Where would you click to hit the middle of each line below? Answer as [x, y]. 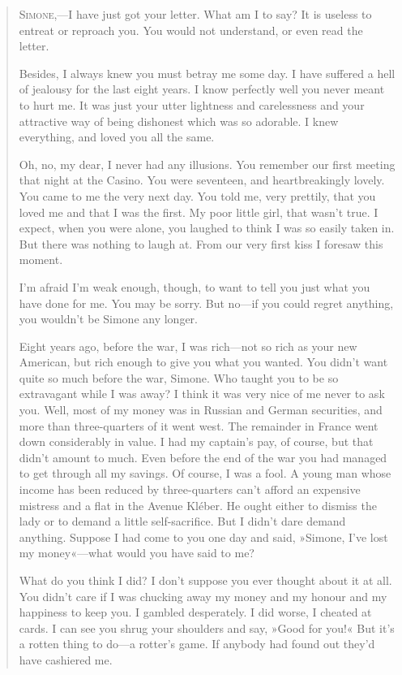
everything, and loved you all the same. [117, 137]
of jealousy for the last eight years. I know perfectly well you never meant [202, 89]
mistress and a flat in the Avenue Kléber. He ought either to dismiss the [198, 505]
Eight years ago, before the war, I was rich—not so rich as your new [188, 346]
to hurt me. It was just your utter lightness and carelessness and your [192, 104]
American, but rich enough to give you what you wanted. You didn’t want [203, 362]
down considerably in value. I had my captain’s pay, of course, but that [196, 441]
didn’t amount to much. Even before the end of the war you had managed [203, 457]
